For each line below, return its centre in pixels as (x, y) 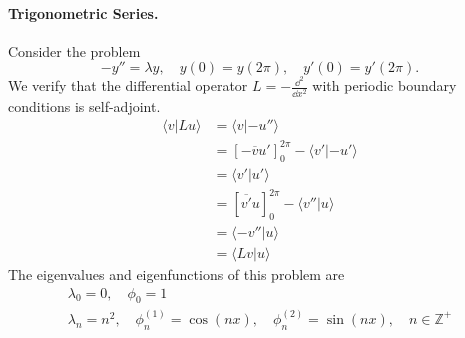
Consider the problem (74, 50)
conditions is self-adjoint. (84, 105)
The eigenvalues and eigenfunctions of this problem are (176, 273)
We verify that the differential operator (128, 85)
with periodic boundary (384, 85)
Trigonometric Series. (83, 12)
